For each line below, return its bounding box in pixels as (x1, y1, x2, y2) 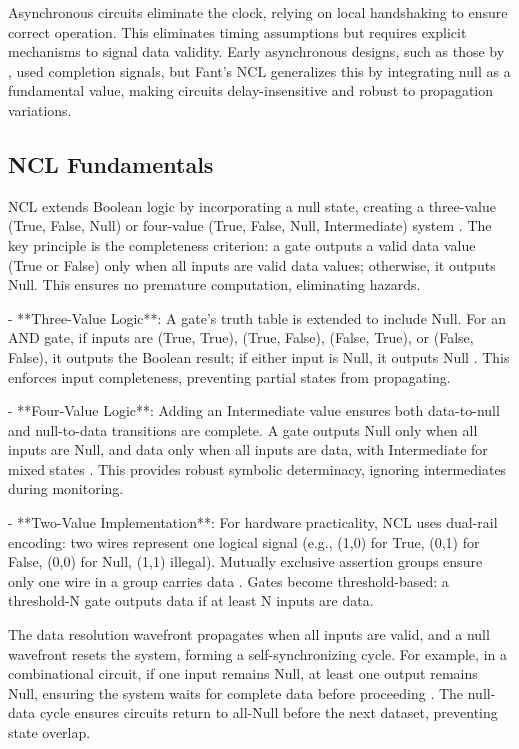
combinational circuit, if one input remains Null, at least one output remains (8, 663, 478, 684)
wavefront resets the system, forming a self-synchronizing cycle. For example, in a (8, 643, 507, 664)
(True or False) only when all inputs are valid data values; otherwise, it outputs (8, 254, 496, 275)
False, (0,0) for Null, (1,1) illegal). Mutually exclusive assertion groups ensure (8, 551, 483, 572)
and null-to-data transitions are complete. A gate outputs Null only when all (8, 419, 478, 440)
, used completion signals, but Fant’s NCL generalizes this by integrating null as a (8, 60, 511, 81)
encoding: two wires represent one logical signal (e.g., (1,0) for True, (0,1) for (8, 531, 480, 552)
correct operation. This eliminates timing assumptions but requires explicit (8, 21, 467, 42)
